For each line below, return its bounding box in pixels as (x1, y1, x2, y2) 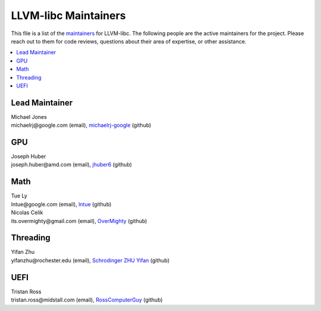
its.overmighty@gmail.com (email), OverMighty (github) (11, 217, 147, 224)
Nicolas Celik (11, 209, 43, 216)
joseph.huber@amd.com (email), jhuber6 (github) (11, 161, 132, 168)
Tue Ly (11, 192, 28, 199)
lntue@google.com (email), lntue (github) (11, 200, 112, 208)
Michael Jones (11, 113, 47, 120)
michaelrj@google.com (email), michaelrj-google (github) (11, 122, 152, 129)
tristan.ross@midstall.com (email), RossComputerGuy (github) (11, 296, 163, 303)
